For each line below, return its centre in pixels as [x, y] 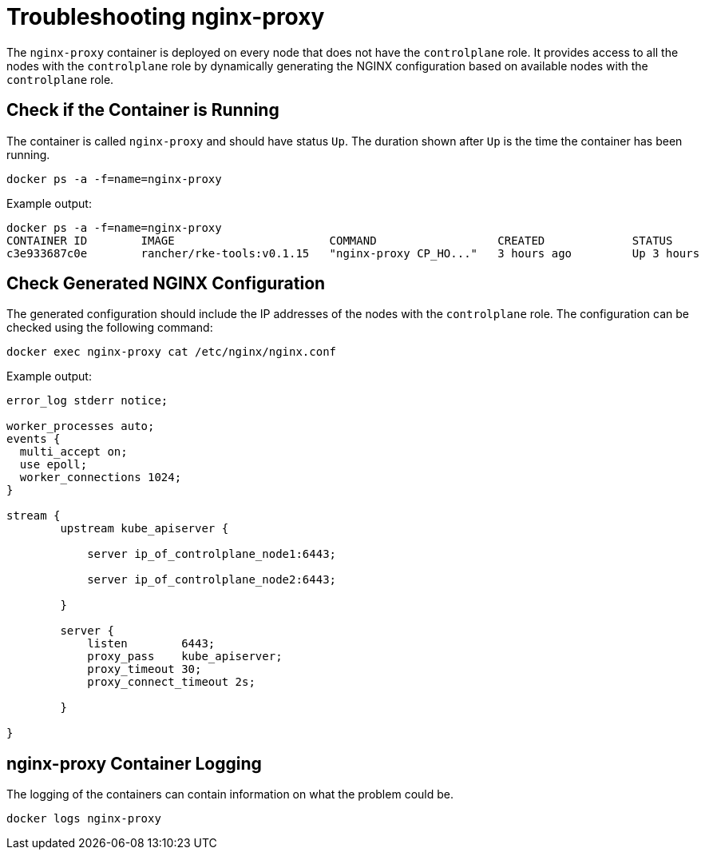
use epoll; [53, 465]
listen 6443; [151, 644]
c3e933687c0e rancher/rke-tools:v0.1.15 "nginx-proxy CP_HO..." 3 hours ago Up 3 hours [353, 253]
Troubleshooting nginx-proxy [166, 17]
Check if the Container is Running [143, 110]
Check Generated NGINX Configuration [166, 284]
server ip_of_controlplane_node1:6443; [212, 554]
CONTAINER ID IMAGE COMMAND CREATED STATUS [340, 240]
